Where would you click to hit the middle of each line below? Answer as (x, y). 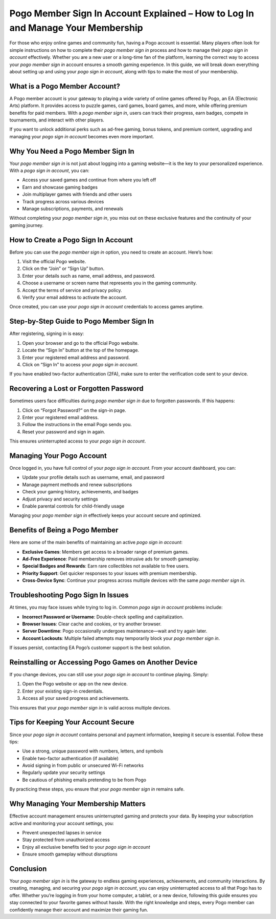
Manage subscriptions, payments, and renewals (73, 209)
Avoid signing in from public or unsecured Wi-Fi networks (83, 765)
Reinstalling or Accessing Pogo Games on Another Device (103, 662)
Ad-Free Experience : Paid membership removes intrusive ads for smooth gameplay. (111, 559)
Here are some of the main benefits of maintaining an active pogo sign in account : (96, 542)
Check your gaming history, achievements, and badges (80, 492)
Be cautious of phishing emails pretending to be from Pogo (84, 780)
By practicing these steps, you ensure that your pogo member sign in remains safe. (97, 789)
